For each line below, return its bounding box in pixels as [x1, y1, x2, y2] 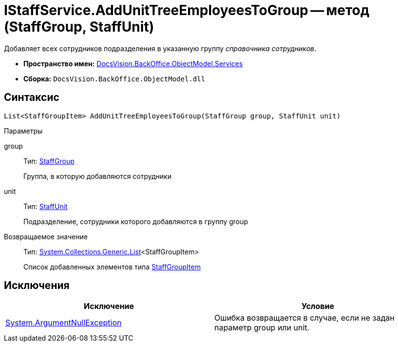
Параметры [4, 126, 43, 135]
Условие [302, 301, 334, 311]
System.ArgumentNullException [5, 318, 122, 328]
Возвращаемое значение [4, 232, 88, 241]
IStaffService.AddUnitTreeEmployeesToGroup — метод [4, 2, 370, 19]
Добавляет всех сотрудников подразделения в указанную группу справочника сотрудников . [4, 44, 317, 53]
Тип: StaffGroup [23, 156, 75, 165]
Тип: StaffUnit [23, 202, 68, 211]
